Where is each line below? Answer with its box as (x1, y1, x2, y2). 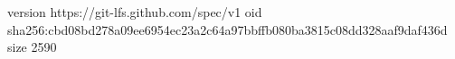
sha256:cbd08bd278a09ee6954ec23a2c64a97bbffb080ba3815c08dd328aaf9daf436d (7, 20, 448, 38)
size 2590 (7, 38, 57, 56)
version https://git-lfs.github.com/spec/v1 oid (7, 3, 262, 21)
